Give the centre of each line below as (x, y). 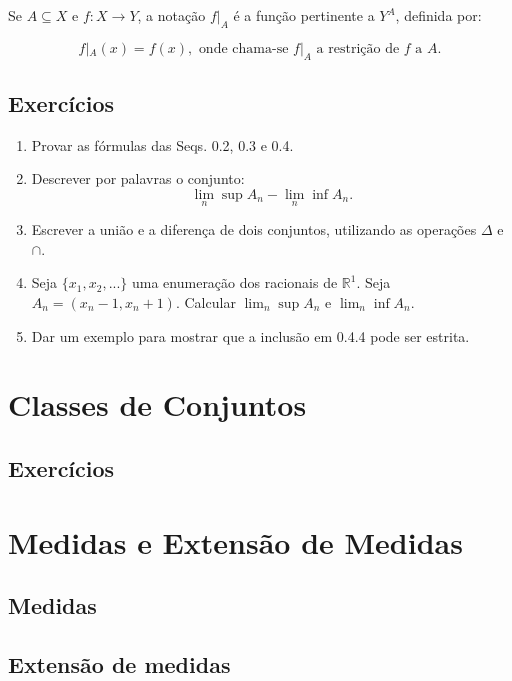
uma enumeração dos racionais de (235, 282)
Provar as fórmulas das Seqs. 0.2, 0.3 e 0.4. (162, 144)
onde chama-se (243, 48)
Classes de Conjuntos (157, 404)
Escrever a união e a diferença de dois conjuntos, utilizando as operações (254, 229)
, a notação (171, 15)
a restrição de (358, 48)
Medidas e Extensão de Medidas (235, 541)
